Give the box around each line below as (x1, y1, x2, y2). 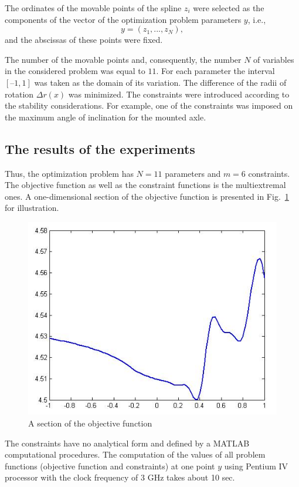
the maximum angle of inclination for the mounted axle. (5, 110, 206, 123)
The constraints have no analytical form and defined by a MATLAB (5, 436, 250, 449)
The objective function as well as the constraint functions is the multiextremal (5, 179, 286, 191)
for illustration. (5, 201, 59, 214)
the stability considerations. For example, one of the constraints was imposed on (5, 99, 293, 112)
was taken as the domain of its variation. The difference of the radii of (34, 76, 287, 88)
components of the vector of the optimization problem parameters (5, 13, 242, 25)
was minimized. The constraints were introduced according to (68, 88, 290, 100)
